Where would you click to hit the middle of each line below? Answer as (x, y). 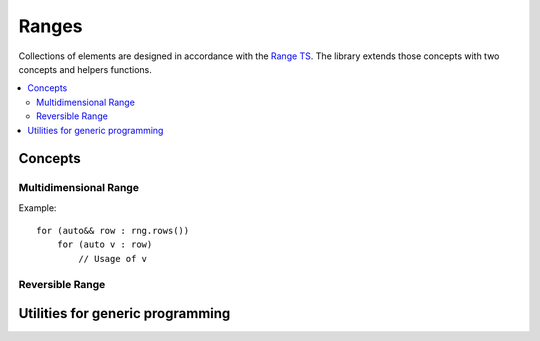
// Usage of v (113, 258)
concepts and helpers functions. (85, 69)
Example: (37, 207)
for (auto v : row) (104, 244)
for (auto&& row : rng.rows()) (113, 231)
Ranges (50, 26)
